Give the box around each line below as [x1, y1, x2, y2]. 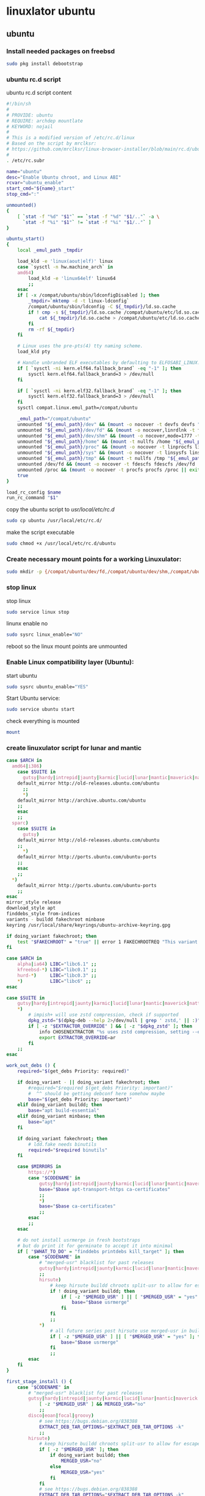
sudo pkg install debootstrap [6, 60, 84, 67]
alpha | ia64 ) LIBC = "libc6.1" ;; [17, 961, 97, 968]
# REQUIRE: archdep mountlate [6, 118, 84, 124]
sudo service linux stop [6, 609, 70, 615]
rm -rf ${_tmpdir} [28, 326, 75, 333]
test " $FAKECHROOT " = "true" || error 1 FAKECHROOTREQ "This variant [17, 938, 198, 945]
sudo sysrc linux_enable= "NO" [6, 631, 84, 638]
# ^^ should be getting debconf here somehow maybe [28, 1090, 165, 1096]
